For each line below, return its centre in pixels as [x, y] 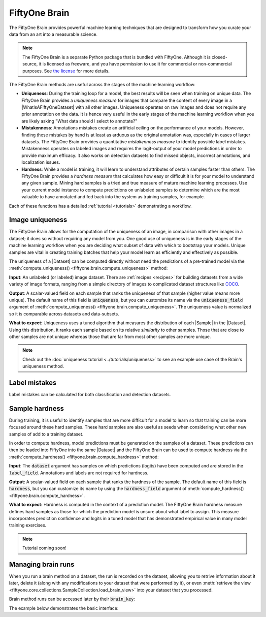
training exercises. [28, 525]
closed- [219, 57]
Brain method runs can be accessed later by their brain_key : [72, 599]
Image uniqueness [38, 220]
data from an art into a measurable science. [53, 34]
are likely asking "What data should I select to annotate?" [79, 121]
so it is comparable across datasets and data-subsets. [64, 314]
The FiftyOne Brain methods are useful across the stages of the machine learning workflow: [102, 84]
